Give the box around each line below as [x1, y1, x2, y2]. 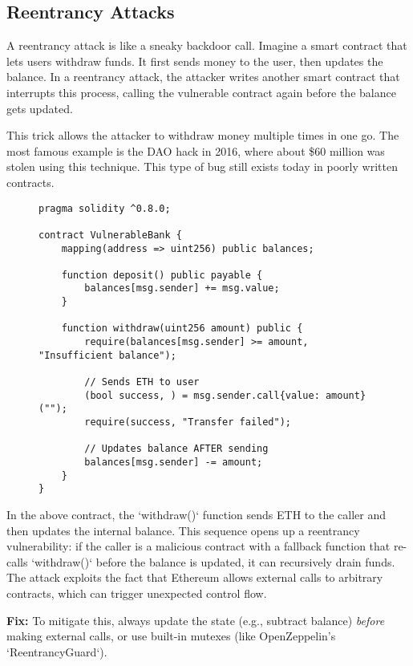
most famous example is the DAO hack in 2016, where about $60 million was [6, 142, 385, 159]
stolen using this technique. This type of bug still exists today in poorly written [6, 158, 398, 175]
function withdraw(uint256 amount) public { [61, 323, 303, 335]
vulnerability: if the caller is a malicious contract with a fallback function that [6, 538, 391, 554]
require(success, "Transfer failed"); [84, 416, 291, 428]
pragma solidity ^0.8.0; [38, 202, 171, 214]
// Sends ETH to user [84, 376, 200, 388]
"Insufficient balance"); [38, 349, 176, 361]
